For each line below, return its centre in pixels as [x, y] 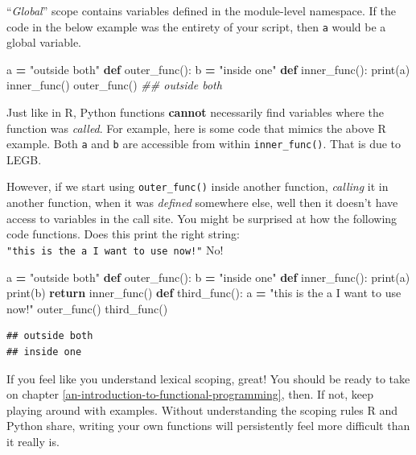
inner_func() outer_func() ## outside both [114, 85]
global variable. [44, 42]
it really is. [33, 441]
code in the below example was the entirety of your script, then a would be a [196, 26]
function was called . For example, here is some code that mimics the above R [196, 128]
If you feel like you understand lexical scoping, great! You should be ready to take [208, 378]
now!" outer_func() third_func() [87, 308]
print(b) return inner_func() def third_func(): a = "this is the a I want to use [204, 293]
